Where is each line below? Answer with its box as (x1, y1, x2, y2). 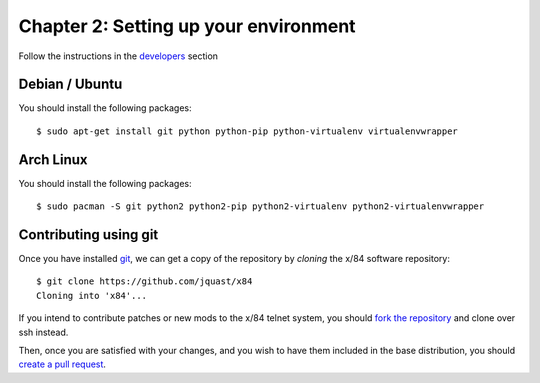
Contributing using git (18, 226, 159, 243)
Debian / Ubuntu (18, 76, 123, 93)
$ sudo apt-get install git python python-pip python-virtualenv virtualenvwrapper (36, 125, 459, 137)
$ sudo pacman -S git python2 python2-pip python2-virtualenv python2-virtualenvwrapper (36, 201, 485, 212)
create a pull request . (18, 358, 107, 370)
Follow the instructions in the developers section (18, 50, 219, 62)
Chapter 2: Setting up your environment (18, 15, 356, 37)
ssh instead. (18, 326, 69, 338)
